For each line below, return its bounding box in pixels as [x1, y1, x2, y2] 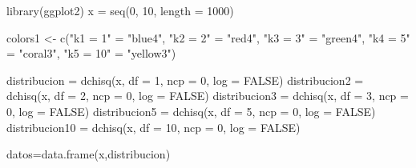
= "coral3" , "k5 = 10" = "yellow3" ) [6, 45, 176, 62]
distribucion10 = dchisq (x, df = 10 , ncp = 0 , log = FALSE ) [6, 118, 301, 135]
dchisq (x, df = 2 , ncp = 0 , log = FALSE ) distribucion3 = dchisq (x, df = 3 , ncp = [6, 87, 409, 104]
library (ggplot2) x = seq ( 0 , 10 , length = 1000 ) [6, 2, 234, 18]
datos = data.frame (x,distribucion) [6, 146, 171, 162]
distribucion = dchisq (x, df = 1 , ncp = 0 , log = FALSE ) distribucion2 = [6, 71, 364, 88]
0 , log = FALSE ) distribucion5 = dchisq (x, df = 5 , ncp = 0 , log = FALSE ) [6, 102, 376, 119]
